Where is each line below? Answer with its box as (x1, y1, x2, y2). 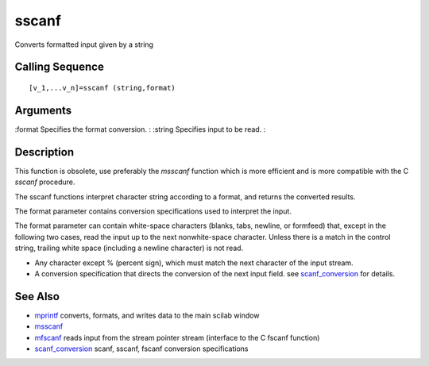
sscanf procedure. (14, 177, 75, 187)
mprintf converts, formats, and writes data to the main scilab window (34, 310, 260, 320)
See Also (14, 290, 60, 303)
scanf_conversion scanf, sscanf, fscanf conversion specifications (34, 344, 249, 353)
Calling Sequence (14, 60, 105, 74)
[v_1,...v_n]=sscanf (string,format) (29, 83, 176, 92)
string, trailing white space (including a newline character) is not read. (14, 243, 244, 253)
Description (14, 145, 75, 159)
